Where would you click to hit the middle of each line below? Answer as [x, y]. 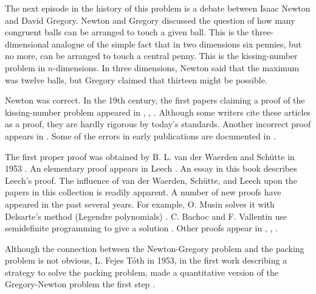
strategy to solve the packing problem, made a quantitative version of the [142, 272]
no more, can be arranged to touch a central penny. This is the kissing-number [151, 56]
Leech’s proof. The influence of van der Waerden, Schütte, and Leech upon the [151, 180]
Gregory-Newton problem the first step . [80, 284]
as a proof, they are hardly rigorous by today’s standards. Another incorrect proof [158, 124]
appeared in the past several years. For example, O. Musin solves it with [140, 204]
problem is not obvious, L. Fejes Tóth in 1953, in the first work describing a [146, 260]
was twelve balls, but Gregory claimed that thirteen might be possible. [136, 79]
